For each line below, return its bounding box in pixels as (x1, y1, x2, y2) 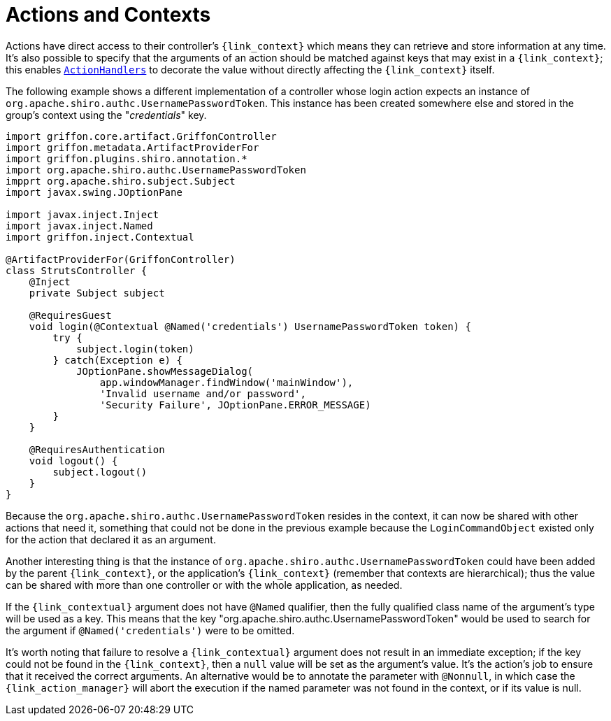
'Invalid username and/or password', (99, 387, 306, 399)
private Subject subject (29, 287, 165, 299)
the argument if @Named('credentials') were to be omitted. (6, 624, 295, 636)
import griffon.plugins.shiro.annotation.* (6, 152, 247, 164)
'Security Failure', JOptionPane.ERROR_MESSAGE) (99, 399, 371, 411)
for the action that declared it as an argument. (6, 533, 216, 545)
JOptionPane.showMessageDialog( (76, 365, 254, 377)
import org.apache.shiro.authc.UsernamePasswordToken (6, 164, 306, 176)
